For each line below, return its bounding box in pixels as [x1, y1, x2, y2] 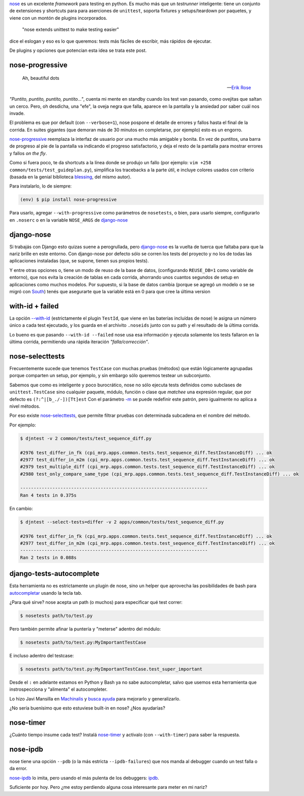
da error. [9, 766, 27, 772]
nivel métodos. [9, 403, 41, 409]
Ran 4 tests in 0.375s [20, 492, 77, 498]
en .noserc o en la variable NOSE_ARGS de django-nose [9, 217, 128, 223]
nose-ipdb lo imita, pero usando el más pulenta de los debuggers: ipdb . [9, 775, 160, 781]
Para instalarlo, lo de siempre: [9, 183, 72, 189]
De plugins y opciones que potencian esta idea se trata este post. [9, 47, 147, 53]
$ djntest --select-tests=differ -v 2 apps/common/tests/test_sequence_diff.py [20, 519, 224, 525]
